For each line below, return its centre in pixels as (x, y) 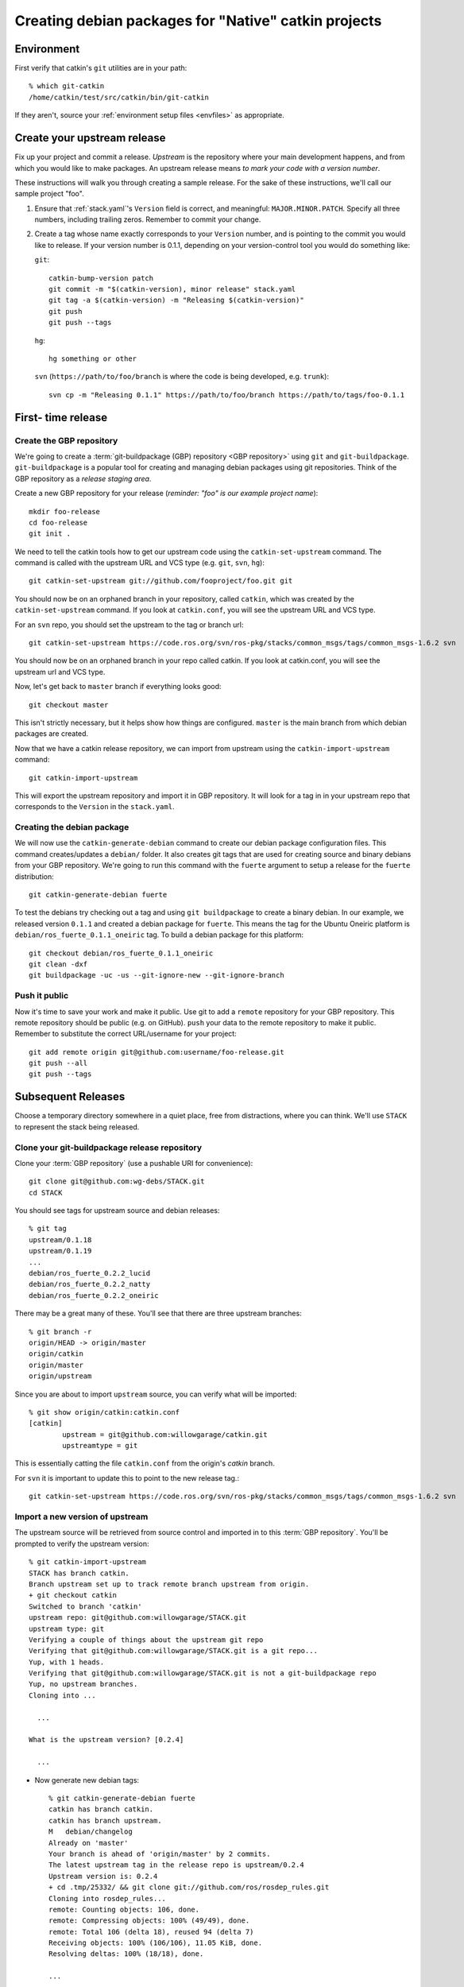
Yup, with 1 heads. (67, 1662)
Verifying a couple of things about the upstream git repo (146, 1640)
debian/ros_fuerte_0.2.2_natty (90, 1284)
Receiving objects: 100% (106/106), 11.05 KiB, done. (155, 1943)
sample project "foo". (49, 194)
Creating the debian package (72, 827)
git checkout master (69, 705)
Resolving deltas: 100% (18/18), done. (126, 1954)
